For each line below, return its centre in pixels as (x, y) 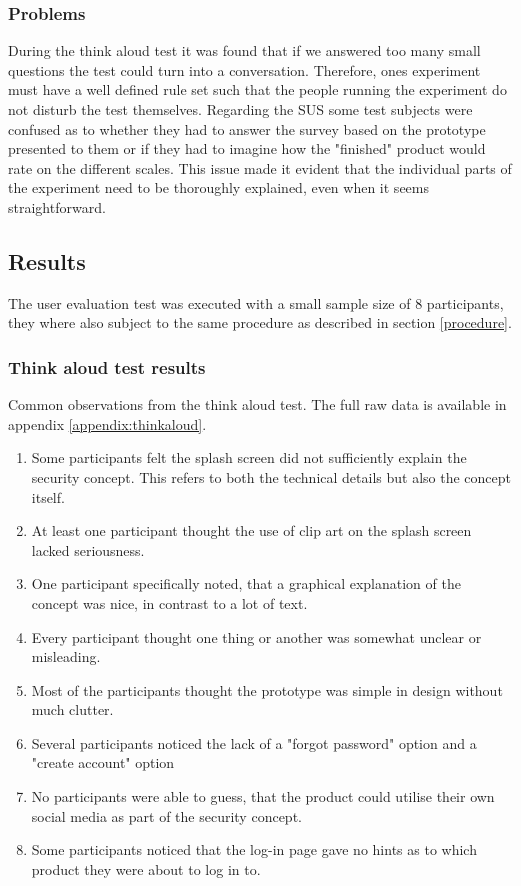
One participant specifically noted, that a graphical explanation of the (246, 583)
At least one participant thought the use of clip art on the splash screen (251, 530)
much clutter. (72, 709)
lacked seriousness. (88, 549)
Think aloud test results (107, 366)
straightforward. (57, 206)
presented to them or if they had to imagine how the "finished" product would (247, 148)
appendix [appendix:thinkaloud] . (107, 423)
